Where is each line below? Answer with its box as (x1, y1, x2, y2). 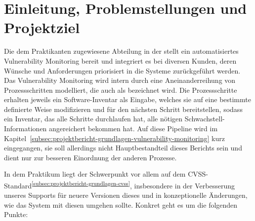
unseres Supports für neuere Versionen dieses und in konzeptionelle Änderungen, (4, 190, 248, 200)
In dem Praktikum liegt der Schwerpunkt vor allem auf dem (4, 169, 186, 179)
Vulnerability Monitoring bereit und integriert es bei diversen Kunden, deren (4, 55, 237, 66)
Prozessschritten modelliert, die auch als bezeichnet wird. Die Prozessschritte (4, 84, 237, 95)
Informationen (4, 123, 47, 134)
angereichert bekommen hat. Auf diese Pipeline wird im (49, 123, 218, 134)
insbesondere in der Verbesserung (134, 180, 235, 190)
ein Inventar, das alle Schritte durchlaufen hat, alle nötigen (4, 113, 183, 124)
